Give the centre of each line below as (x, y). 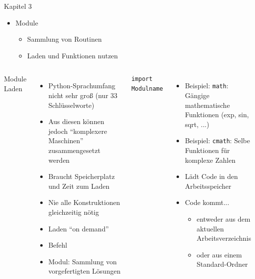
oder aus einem (219, 254)
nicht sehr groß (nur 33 (83, 95)
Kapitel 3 (18, 6)
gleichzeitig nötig (74, 212)
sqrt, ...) (197, 124)
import (142, 79)
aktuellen (210, 228)
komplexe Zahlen (210, 160)
